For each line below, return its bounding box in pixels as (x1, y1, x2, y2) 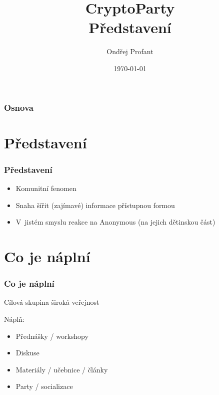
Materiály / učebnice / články (15, 364, 108, 374)
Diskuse (15, 347, 39, 358)
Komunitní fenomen (15, 183, 76, 193)
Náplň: (4, 313, 24, 324)
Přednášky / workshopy (15, 330, 88, 341)
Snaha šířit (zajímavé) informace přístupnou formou (15, 200, 175, 210)
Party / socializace (15, 381, 73, 391)
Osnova (4, 101, 33, 113)
